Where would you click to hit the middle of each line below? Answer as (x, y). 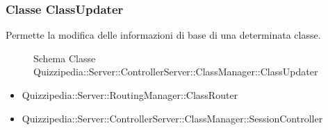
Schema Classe (65, 58)
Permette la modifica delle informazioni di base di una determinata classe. (163, 35)
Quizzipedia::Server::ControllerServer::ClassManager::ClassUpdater (176, 72)
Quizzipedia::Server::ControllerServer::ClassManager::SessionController (172, 118)
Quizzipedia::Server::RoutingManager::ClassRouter (130, 95)
